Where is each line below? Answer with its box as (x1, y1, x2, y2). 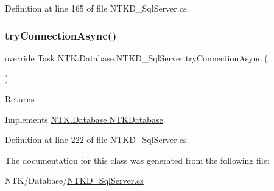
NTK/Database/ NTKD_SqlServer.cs (5, 174, 144, 187)
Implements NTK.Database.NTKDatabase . (5, 113, 166, 125)
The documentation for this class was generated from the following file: (5, 153, 270, 166)
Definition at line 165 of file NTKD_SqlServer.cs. (5, 2, 189, 14)
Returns (5, 92, 35, 105)
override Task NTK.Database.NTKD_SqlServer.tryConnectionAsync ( (5, 51, 268, 64)
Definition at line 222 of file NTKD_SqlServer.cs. (5, 133, 189, 146)
